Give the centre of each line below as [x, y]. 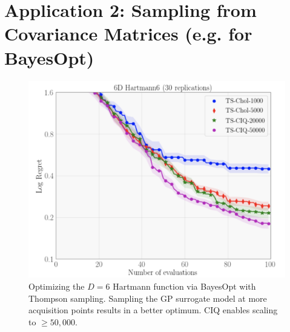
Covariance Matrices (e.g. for [128, 34]
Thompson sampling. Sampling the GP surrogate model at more [148, 298]
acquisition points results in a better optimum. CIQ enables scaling [153, 310]
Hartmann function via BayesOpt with [184, 286]
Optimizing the [57, 286]
